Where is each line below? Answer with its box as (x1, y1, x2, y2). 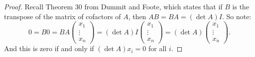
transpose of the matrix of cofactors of (4, 11, 121, 21)
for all (148, 43, 167, 54)
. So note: (222, 11, 252, 21)
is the (232, 1, 250, 11)
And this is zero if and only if (4, 43, 94, 54)
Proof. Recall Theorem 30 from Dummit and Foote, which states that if (4, 1, 223, 11)
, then (128, 11, 146, 21)
